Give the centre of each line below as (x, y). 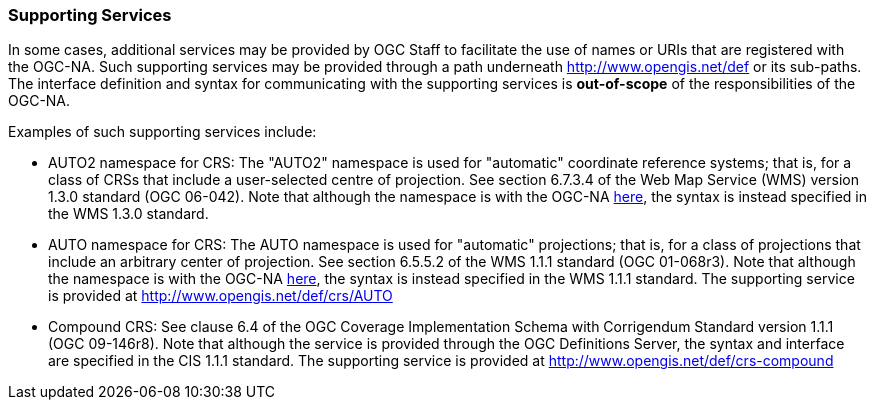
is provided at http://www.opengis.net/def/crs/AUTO (220, 296)
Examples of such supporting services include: (162, 132)
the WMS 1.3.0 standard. (128, 214)
